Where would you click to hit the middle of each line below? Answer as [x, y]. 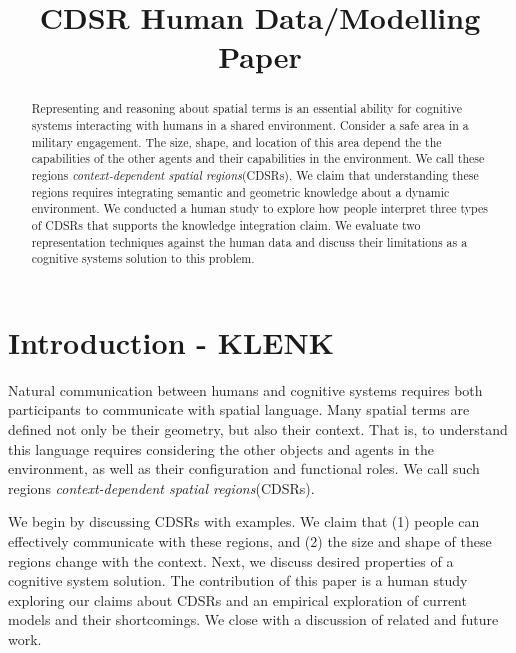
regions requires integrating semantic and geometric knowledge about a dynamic [240, 191]
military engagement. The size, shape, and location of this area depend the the [236, 141]
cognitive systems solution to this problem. [143, 258]
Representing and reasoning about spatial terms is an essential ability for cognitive [246, 108]
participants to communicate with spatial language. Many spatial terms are [239, 409]
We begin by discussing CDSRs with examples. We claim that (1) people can [244, 521]
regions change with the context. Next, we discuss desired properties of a [231, 560]
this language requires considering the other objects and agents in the [221, 448]
